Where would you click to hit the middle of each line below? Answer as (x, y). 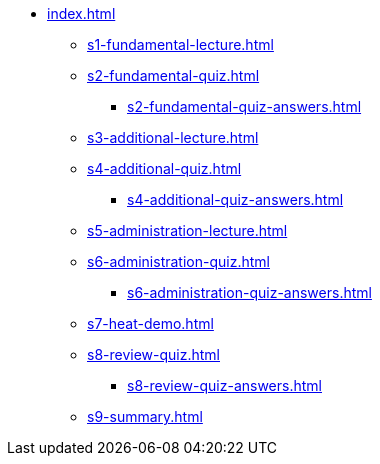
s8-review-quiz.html (153, 354)
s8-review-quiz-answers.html (224, 385)
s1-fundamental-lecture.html (180, 44)
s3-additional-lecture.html (173, 137)
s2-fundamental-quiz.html (173, 75)
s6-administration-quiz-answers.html (249, 292)
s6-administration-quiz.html (178, 261)
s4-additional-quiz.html (164, 168)
